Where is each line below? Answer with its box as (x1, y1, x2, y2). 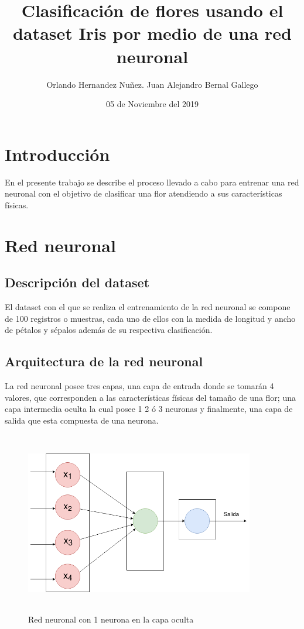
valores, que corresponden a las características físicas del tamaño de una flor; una (5, 391, 296, 403)
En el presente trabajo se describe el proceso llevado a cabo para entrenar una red (5, 176, 299, 188)
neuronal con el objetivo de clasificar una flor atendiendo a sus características (5, 187, 282, 200)
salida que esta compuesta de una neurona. (5, 414, 159, 426)
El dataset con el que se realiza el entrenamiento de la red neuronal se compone (5, 300, 291, 312)
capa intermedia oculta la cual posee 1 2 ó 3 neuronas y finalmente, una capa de (5, 403, 293, 415)
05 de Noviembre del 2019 (106, 98, 199, 110)
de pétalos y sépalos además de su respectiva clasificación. (5, 324, 213, 336)
